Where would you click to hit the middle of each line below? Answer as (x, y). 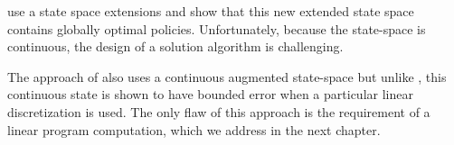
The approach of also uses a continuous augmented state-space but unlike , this (227, 76)
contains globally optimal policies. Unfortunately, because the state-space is (217, 28)
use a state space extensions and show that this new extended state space (211, 11)
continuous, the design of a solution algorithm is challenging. (175, 46)
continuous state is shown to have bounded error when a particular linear (210, 94)
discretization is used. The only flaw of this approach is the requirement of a (219, 111)
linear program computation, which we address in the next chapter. (194, 129)
